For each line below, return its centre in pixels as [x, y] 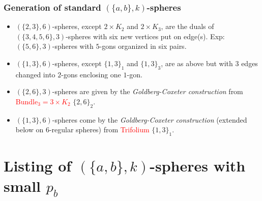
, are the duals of [187, 26]
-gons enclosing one [91, 74]
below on [30, 130]
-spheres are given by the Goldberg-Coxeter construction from [148, 91]
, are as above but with [197, 63]
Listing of [38, 166]
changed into [35, 74]
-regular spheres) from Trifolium [99, 130]
